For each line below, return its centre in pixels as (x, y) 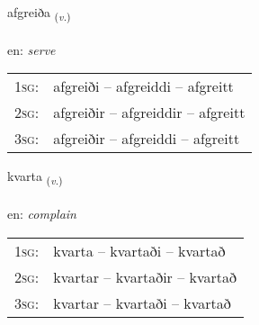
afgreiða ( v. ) (39, 13)
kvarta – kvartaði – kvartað (139, 250)
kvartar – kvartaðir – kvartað (145, 276)
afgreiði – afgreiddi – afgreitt (143, 86)
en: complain (42, 214)
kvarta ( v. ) (35, 177)
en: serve (31, 49)
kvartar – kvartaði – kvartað (142, 302)
